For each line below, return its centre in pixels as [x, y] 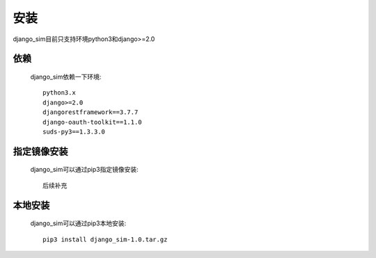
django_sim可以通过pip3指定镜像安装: [84, 170]
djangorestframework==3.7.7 [91, 112]
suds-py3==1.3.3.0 [74, 131]
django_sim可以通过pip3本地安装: [78, 223]
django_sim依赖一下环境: [66, 76]
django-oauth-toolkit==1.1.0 [92, 122]
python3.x [59, 93]
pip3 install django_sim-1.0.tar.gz [105, 239]
